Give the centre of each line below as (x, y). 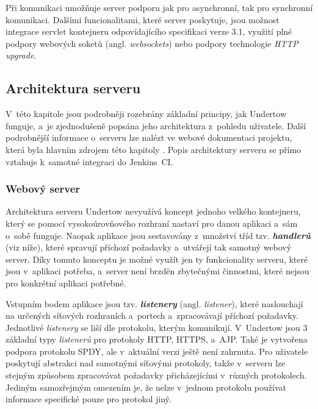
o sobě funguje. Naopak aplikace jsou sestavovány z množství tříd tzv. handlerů (158, 235)
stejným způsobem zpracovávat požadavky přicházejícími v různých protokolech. (156, 375)
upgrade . (21, 55)
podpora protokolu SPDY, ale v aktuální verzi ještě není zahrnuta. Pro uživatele (157, 351)
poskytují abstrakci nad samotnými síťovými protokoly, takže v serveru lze (146, 363)
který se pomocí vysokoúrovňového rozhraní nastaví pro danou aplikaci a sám (152, 223)
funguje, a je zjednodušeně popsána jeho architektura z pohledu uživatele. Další (156, 125)
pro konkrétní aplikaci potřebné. (66, 283)
